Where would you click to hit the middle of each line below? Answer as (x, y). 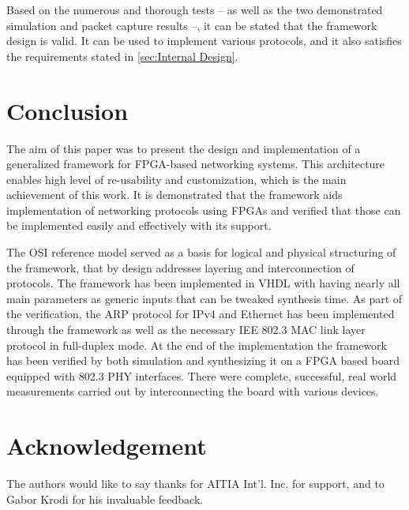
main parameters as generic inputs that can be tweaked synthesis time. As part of (204, 298)
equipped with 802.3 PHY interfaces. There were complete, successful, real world (202, 375)
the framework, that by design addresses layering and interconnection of (180, 267)
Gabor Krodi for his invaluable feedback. (105, 499)
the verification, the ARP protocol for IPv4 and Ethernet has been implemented (201, 314)
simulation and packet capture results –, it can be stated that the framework (192, 25)
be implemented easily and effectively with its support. (139, 225)
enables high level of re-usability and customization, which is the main (176, 179)
